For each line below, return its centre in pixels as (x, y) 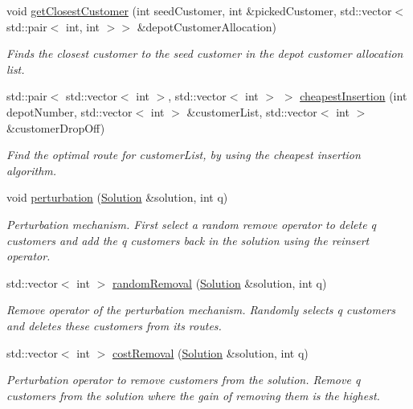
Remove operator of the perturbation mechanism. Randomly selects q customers (201, 310)
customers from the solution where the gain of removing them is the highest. (193, 395)
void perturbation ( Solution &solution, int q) (117, 197)
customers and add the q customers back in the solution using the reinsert (188, 240)
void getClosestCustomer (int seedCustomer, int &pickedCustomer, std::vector (199, 10)
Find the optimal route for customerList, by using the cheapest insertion (184, 155)
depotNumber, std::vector (70, 111)
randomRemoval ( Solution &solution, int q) (219, 282)
